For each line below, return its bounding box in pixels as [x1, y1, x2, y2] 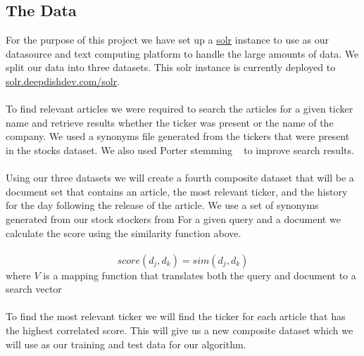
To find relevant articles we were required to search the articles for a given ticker [6, 101, 353, 116]
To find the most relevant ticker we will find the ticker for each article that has [6, 309, 346, 324]
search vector [6, 281, 62, 296]
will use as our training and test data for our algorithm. [6, 336, 246, 351]
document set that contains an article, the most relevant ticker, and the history [6, 184, 348, 198]
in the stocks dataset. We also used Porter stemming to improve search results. [6, 142, 354, 157]
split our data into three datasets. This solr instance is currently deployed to [6, 60, 336, 75]
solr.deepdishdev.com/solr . [6, 73, 120, 88]
